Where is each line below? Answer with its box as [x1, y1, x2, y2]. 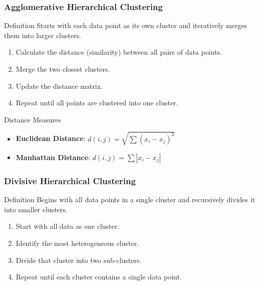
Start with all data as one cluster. [16, 221, 120, 231]
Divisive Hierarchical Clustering [4, 174, 136, 187]
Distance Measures [4, 114, 62, 124]
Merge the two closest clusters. [16, 64, 110, 74]
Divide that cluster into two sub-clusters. [16, 254, 142, 265]
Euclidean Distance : [16, 133, 86, 144]
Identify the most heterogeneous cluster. [16, 237, 139, 248]
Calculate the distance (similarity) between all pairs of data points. [16, 47, 222, 57]
